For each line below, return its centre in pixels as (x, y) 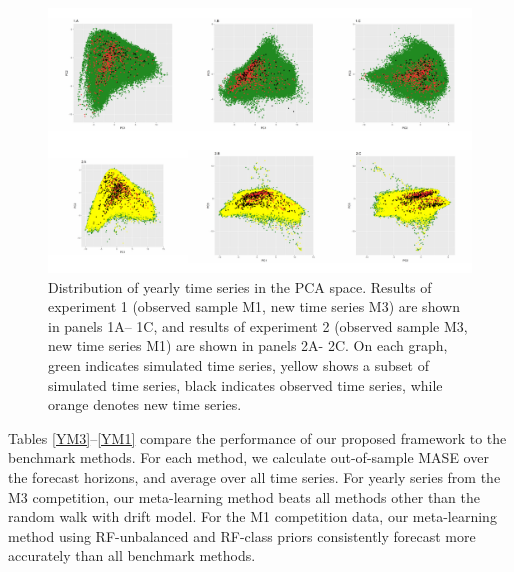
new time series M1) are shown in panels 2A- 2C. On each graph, (248, 345)
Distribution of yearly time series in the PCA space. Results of (240, 286)
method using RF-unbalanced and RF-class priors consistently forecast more (242, 535)
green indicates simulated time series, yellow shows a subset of (238, 364)
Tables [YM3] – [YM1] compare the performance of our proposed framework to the (257, 437)
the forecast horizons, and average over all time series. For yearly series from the (254, 476)
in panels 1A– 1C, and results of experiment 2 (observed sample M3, (258, 325)
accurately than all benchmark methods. (132, 555)
